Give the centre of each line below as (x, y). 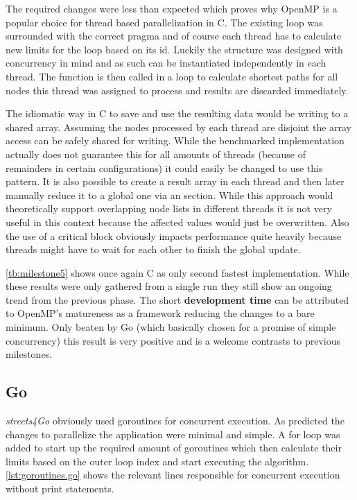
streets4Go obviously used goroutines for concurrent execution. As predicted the (175, 421)
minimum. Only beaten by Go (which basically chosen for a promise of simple (171, 327)
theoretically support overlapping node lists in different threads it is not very (169, 208)
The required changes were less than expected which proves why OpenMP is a (172, 8)
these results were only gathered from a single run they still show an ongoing (169, 286)
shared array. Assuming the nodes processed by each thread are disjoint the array (179, 127)
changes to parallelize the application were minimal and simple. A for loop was (173, 434)
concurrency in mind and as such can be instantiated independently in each (166, 63)
